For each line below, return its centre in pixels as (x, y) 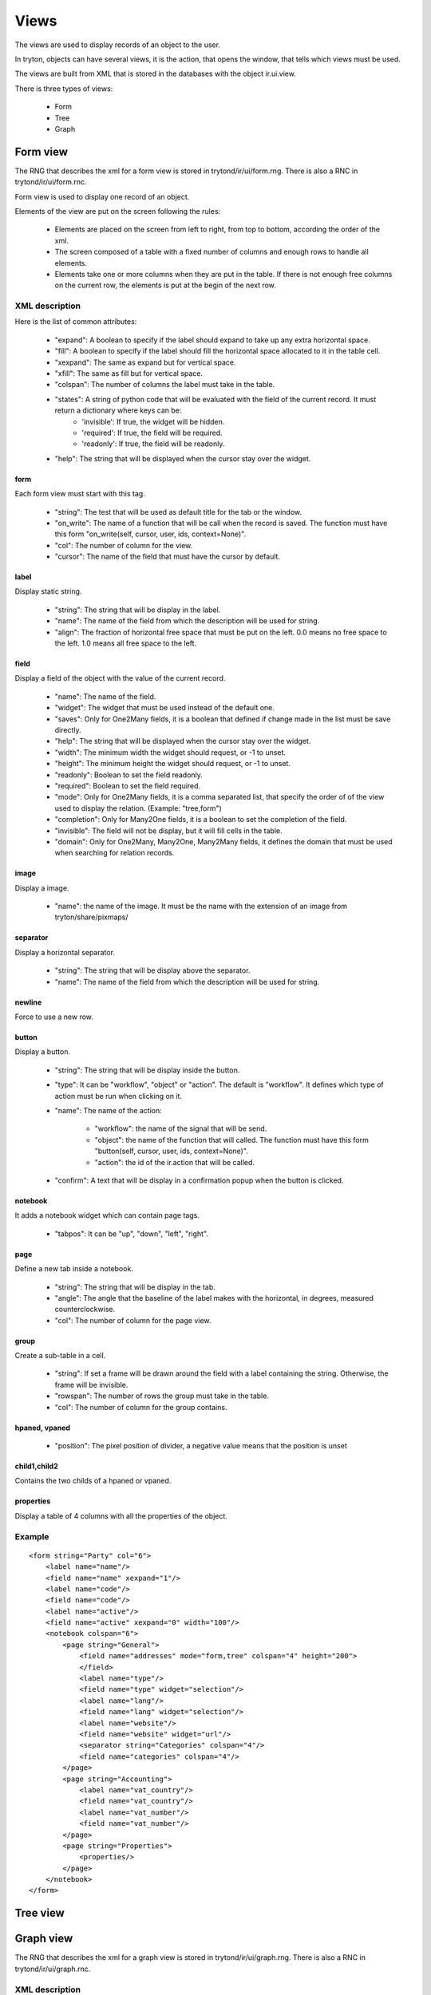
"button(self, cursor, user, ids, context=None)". (172, 1151)
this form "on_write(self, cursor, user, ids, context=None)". (150, 534)
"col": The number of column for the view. (124, 545)
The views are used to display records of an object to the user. (118, 45)
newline (28, 1002)
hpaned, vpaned (43, 1428)
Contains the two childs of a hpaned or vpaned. (93, 1481)
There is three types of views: (64, 89)
